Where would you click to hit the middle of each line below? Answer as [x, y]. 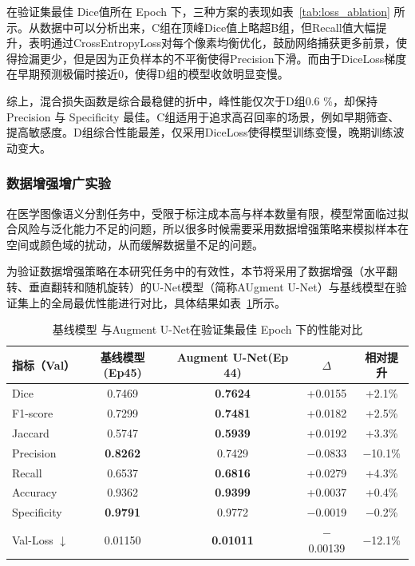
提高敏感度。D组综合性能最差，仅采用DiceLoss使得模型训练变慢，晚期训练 [200, 132]
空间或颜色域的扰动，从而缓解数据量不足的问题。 [135, 244]
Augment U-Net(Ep [233, 356]
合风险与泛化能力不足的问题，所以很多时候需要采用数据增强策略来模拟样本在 [207, 229]
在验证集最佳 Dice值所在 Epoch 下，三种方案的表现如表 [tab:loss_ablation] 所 [206, 11]
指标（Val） [44, 364]
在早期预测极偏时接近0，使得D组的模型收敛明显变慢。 [148, 74]
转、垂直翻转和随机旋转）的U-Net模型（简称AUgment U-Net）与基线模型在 [201, 286]
